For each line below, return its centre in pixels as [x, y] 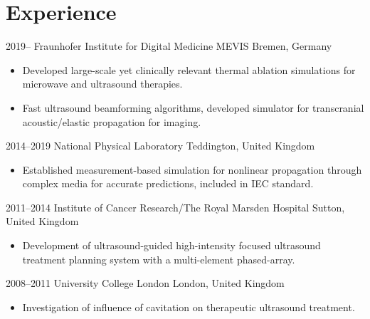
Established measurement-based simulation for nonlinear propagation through [192, 169]
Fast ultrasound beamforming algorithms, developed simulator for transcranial [193, 107]
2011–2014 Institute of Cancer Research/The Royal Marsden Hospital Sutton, [175, 207]
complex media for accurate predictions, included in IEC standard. [168, 183]
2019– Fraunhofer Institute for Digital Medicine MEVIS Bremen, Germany [169, 46]
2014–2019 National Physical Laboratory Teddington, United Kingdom [160, 146]
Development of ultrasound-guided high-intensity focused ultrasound [171, 245]
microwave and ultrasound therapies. [102, 84]
